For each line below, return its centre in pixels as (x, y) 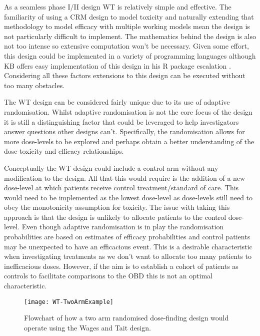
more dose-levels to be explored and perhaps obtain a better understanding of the (129, 141)
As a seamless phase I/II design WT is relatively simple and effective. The (118, 7)
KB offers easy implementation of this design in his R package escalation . (117, 65)
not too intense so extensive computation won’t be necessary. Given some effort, (126, 46)
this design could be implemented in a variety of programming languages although (130, 55)
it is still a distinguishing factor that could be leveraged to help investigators (121, 121)
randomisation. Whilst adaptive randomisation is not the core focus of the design (128, 111)
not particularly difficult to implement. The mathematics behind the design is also (130, 36)
